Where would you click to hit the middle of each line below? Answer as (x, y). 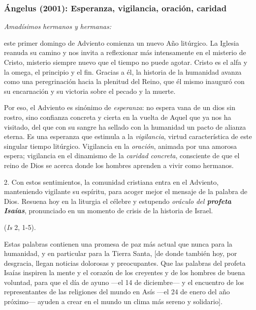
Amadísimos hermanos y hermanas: (58, 26)
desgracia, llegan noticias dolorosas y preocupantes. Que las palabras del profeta (125, 263)
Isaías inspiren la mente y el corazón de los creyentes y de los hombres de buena (125, 272)
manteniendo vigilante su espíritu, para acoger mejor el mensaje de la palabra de (126, 191)
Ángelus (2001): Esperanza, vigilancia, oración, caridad (115, 8)
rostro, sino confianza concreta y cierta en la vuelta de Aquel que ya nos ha (118, 117)
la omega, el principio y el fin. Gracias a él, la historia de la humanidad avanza (123, 71)
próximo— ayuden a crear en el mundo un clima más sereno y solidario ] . (113, 301)
